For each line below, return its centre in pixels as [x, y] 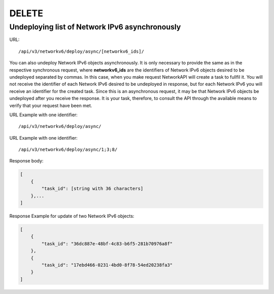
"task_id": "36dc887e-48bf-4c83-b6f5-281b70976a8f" [107, 243]
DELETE [26, 13]
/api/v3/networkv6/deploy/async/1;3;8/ [68, 150]
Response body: [26, 161]
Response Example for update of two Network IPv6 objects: [72, 216]
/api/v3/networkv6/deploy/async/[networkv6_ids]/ [81, 51]
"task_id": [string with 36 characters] [92, 189]
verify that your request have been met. [51, 105]
